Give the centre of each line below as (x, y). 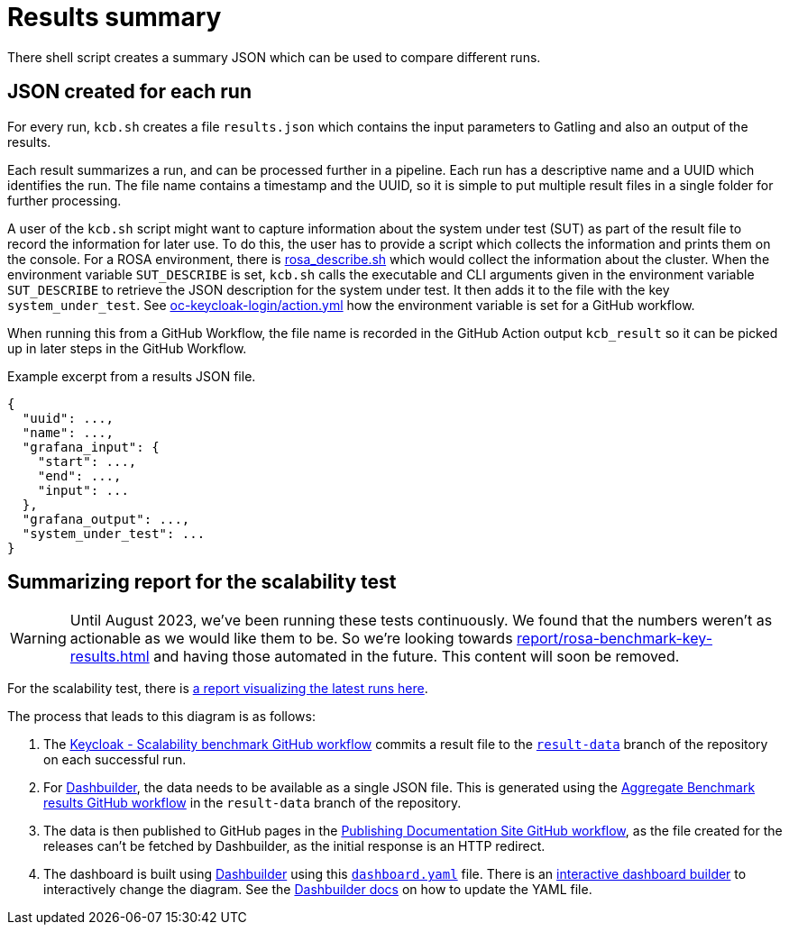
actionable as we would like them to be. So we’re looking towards (291, 639)
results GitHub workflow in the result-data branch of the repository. (252, 803)
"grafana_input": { (91, 447)
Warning (38, 639)
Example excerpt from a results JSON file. (132, 376)
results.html (110, 657)
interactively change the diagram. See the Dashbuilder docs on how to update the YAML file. (318, 890)
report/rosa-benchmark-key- (615, 639)
